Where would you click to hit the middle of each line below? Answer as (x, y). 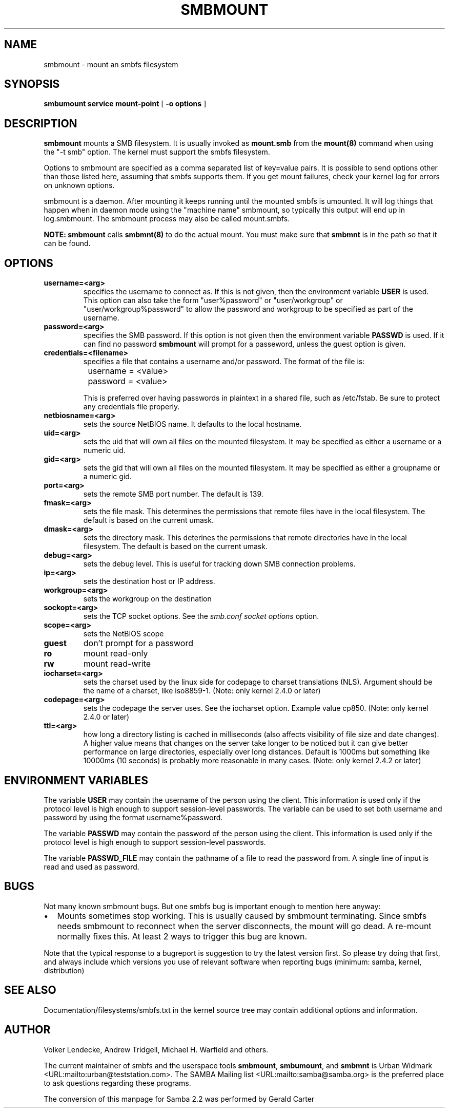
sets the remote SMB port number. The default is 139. (173, 494)
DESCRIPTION (41, 123)
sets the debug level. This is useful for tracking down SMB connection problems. (219, 564)
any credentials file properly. (131, 407)
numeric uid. (104, 450)
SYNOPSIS (32, 84)
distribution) (64, 970)
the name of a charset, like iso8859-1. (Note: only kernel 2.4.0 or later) (202, 691)
